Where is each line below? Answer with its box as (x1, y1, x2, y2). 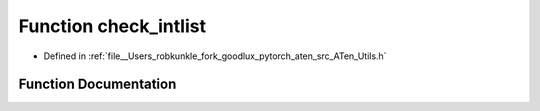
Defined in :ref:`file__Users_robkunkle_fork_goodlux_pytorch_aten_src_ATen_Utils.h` (43, 50, 387, 62)
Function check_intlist (18, 15, 207, 37)
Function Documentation (18, 76, 177, 93)
